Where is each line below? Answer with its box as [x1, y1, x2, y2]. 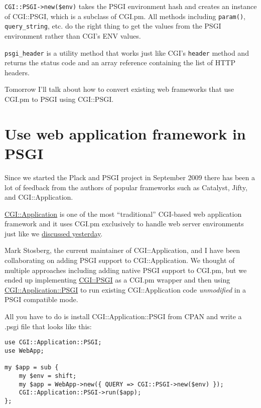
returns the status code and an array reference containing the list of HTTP [5, 57, 236, 68]
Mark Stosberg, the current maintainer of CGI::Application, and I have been [5, 245, 240, 255]
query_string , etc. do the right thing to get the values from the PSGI [5, 21, 221, 31]
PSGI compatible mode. [5, 294, 78, 305]
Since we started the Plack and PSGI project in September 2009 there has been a [5, 172, 255, 182]
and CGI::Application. [5, 192, 73, 202]
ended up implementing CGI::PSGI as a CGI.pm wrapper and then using [5, 275, 230, 285]
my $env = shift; [19, 372, 77, 379]
